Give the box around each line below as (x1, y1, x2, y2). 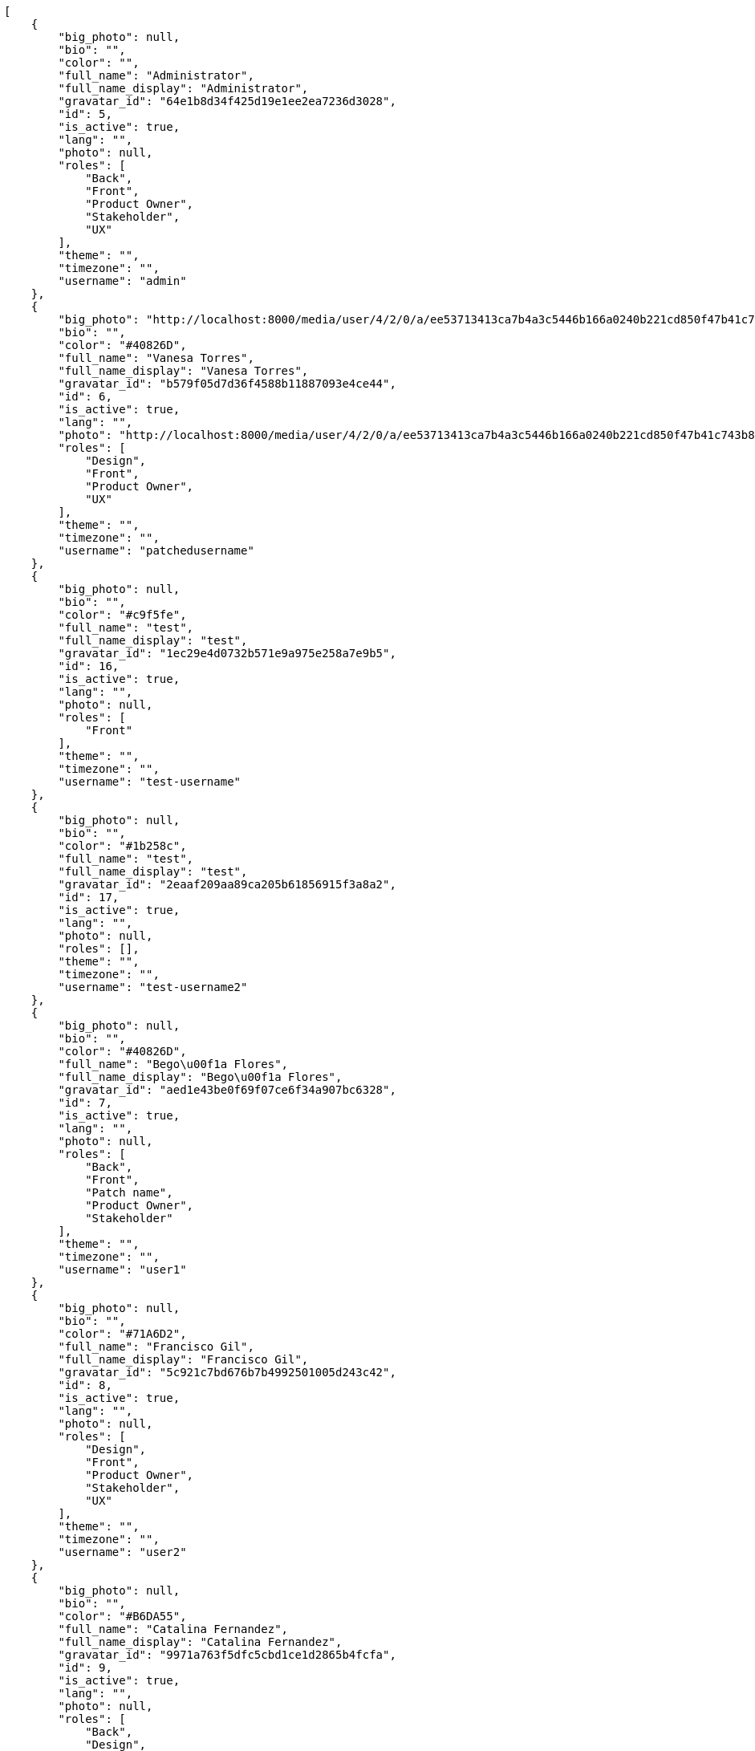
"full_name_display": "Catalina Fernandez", (58, 1635, 343, 1648)
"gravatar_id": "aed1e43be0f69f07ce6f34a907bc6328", (58, 1083, 396, 1096)
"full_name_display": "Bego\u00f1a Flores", (58, 1071, 343, 1083)
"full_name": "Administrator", (58, 69, 254, 82)
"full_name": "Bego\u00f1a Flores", (58, 1058, 289, 1071)
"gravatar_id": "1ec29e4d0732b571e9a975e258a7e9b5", (58, 647, 396, 660)
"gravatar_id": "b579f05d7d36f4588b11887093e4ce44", (58, 377, 396, 390)
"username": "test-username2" (58, 981, 248, 993)
